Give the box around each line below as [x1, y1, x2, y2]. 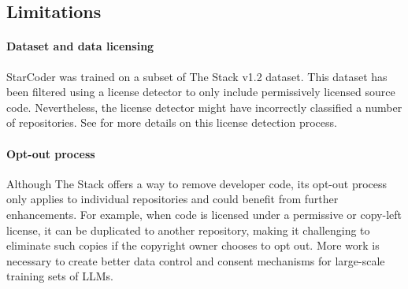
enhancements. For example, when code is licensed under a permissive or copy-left [6, 206, 402, 222]
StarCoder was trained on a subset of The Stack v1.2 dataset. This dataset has [6, 68, 388, 84]
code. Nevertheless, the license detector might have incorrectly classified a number [6, 98, 402, 115]
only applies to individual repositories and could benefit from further [6, 191, 339, 207]
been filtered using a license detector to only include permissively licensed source [6, 83, 395, 100]
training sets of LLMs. [6, 268, 113, 284]
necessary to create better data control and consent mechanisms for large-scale [6, 252, 385, 269]
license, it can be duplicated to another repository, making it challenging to [6, 221, 370, 238]
